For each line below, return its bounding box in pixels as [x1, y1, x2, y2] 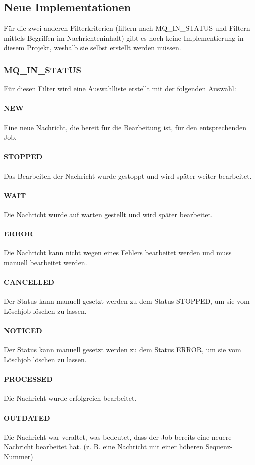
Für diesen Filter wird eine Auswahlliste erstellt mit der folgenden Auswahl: [4, 83, 236, 94]
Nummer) [4, 451, 33, 461]
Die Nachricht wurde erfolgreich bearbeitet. [4, 393, 137, 403]
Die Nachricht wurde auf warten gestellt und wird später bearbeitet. [4, 209, 213, 219]
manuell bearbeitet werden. [4, 257, 87, 267]
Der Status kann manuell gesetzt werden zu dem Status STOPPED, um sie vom [4, 296, 250, 306]
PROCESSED [4, 374, 53, 384]
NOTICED [4, 325, 42, 336]
